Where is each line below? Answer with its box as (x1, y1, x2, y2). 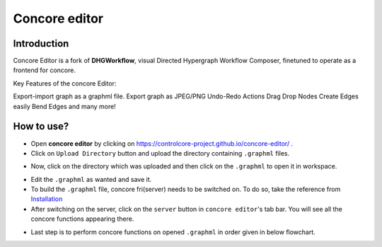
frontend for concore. (13, 66, 76, 74)
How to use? (13, 120, 69, 132)
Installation (30, 195, 63, 203)
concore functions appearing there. (30, 214, 134, 223)
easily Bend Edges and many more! (13, 102, 116, 110)
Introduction (13, 38, 69, 50)
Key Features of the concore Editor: (13, 79, 117, 88)
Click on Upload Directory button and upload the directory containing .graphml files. (30, 149, 290, 157)
